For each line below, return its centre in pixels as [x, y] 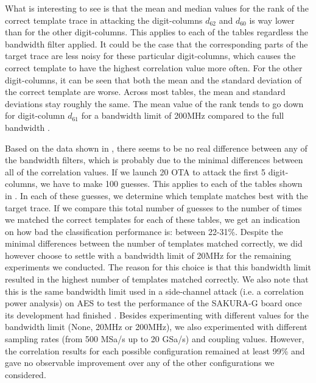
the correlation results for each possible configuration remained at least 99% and [155, 350]
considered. [26, 374]
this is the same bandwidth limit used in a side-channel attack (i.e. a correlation [154, 291]
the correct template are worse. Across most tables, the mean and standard [145, 92]
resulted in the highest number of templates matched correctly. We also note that [157, 279]
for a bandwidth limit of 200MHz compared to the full [183, 115]
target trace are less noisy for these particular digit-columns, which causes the [150, 56]
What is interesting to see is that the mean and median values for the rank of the [157, 8]
